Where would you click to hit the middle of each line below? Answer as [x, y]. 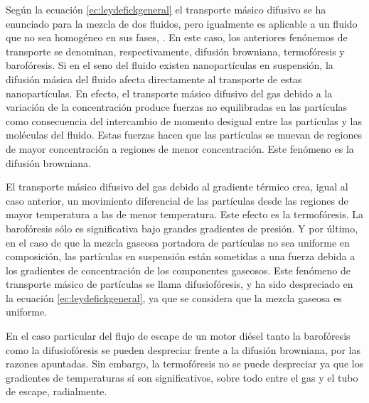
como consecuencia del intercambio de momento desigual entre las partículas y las [184, 120]
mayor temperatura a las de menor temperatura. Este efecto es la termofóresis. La [185, 214]
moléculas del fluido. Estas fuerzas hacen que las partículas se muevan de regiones [184, 135]
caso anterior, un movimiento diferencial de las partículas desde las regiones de [177, 200]
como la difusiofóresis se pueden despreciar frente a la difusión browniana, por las [183, 349]
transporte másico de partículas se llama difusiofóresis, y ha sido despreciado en [180, 284]
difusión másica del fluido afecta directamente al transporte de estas [154, 79]
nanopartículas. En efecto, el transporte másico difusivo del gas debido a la [169, 93]
